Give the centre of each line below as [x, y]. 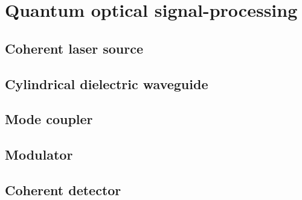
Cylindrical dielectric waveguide [107, 83]
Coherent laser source [74, 48]
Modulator [39, 155]
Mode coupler [49, 119]
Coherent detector [63, 189]
